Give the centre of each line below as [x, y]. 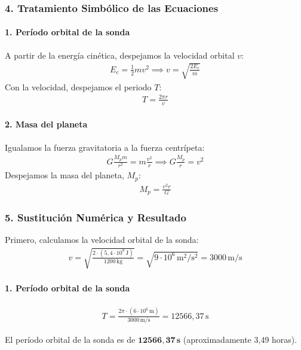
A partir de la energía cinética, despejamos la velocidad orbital [120, 55]
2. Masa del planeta [46, 124]
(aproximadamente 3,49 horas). [240, 339]
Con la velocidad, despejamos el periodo [78, 86]
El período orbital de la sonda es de [70, 339]
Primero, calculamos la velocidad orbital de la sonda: [102, 240]
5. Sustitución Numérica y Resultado [96, 217]
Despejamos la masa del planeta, [64, 175]
